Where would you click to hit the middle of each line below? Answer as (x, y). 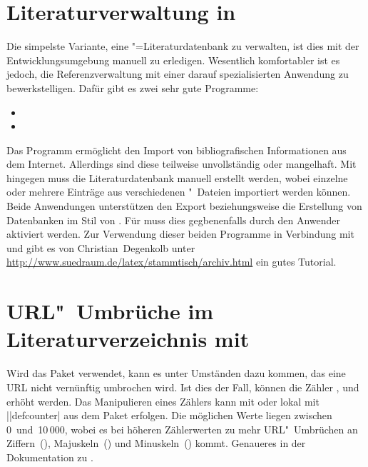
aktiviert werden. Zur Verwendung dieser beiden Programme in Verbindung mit (180, 234)
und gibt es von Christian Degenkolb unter (101, 247)
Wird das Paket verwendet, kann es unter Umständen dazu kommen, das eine (176, 373)
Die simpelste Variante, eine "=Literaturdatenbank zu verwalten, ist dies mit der (183, 46)
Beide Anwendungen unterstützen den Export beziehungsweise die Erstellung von (184, 206)
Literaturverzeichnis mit (128, 339)
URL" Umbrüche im (110, 311)
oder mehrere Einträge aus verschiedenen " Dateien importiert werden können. (179, 192)
